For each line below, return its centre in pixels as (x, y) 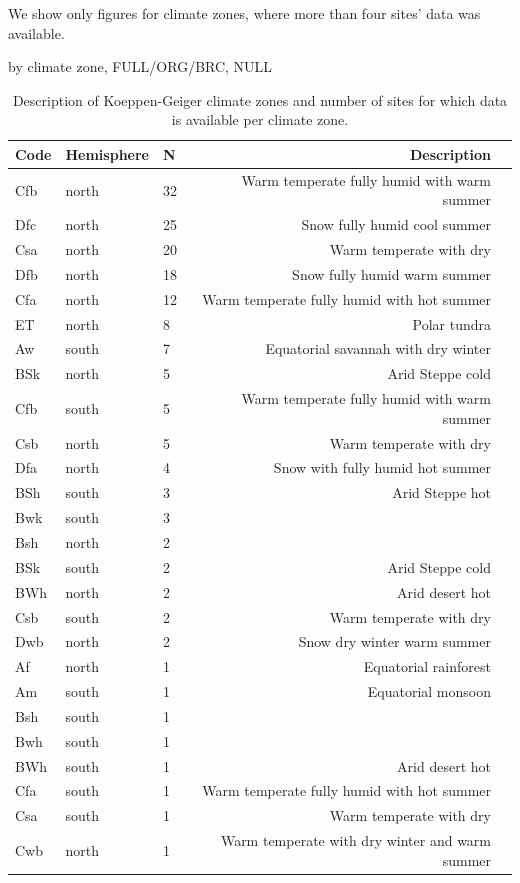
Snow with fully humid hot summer (382, 467)
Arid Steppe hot (441, 492)
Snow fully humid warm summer (391, 273)
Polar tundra (451, 323)
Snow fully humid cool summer (396, 224)
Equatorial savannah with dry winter (378, 348)
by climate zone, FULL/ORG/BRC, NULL (140, 66)
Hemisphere (107, 153)
